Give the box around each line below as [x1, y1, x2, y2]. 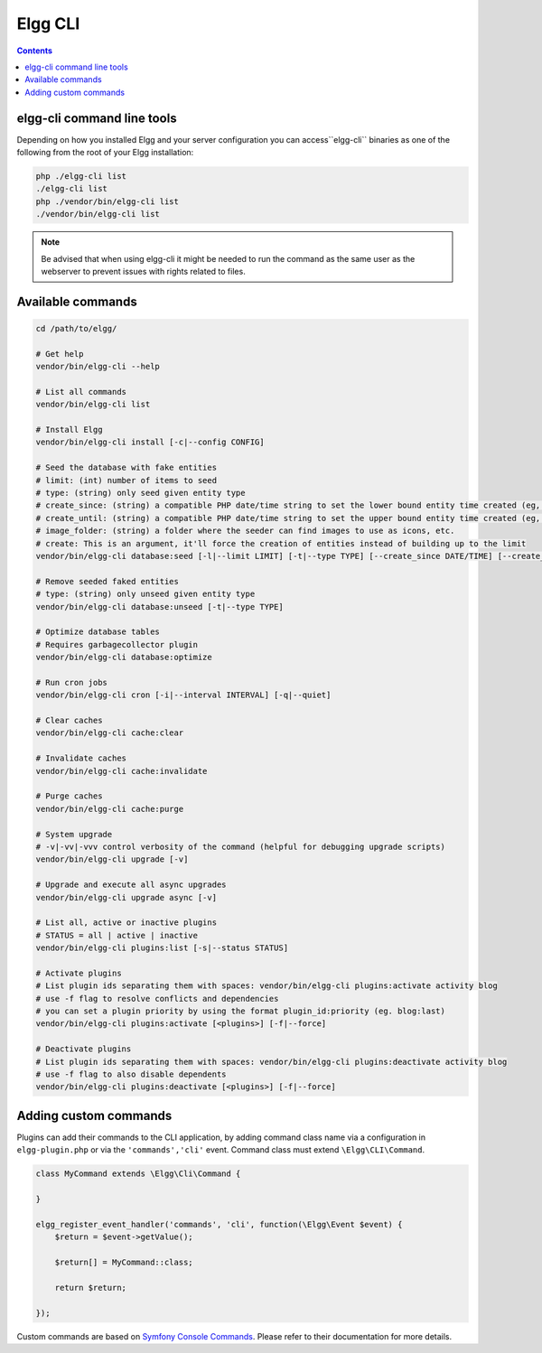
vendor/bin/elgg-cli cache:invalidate [35, 766, 208, 776]
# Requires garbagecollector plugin [35, 639, 199, 649]
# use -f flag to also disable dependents [35, 1068, 227, 1079]
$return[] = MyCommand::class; [54, 1256, 193, 1267]
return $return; [54, 1283, 126, 1292]
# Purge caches [35, 791, 103, 801]
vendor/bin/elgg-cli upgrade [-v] [35, 854, 189, 864]
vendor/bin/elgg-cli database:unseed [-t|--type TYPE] [35, 602, 284, 611]
